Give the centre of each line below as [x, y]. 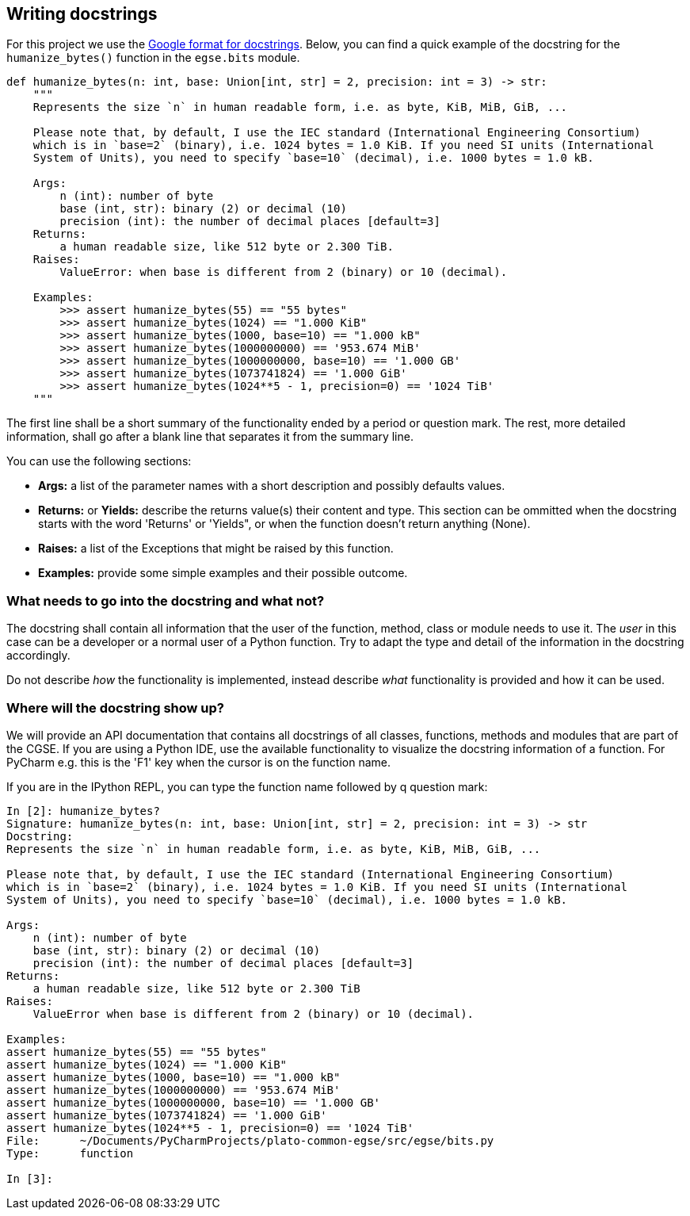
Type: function [70, 1153]
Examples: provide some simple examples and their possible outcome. [223, 573]
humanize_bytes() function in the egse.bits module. [153, 58]
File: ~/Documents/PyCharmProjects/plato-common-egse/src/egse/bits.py [250, 1140]
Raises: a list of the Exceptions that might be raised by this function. [216, 549]
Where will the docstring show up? [115, 707]
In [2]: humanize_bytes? [83, 811]
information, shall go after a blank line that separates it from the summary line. [210, 437]
